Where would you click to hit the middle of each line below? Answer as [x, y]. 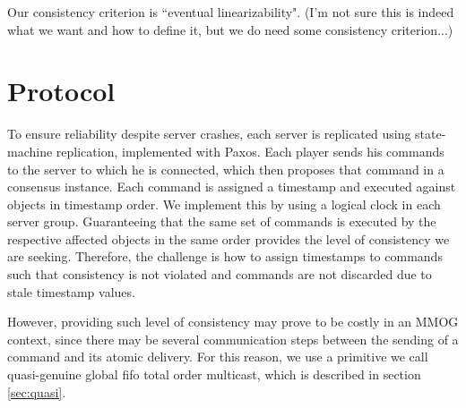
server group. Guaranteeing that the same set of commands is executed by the [222, 221]
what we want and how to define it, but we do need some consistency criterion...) [230, 29]
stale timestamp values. [71, 291]
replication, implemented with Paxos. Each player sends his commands [250, 151]
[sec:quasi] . [37, 391]
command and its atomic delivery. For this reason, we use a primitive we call [218, 357]
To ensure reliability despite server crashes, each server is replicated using [209, 134]
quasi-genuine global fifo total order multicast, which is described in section [214, 374]
